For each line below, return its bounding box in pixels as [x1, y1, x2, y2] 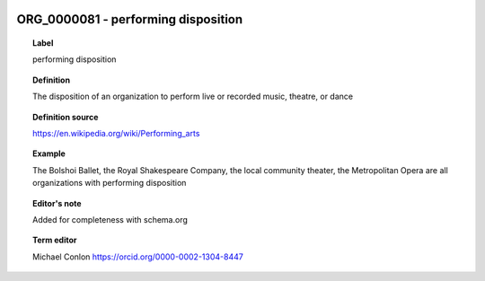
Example [32, 148, 66, 159]
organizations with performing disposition [32, 178, 187, 189]
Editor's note [32, 198, 82, 208]
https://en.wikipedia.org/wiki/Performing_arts [32, 127, 200, 138]
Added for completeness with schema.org [32, 214, 189, 224]
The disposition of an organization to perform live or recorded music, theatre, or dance [32, 91, 354, 102]
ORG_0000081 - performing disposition [16, 12, 243, 27]
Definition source [32, 111, 99, 122]
